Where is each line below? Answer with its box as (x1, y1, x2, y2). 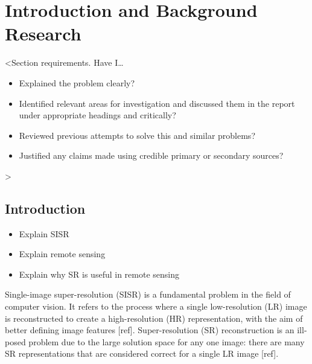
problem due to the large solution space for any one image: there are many (28, 335, 305, 348)
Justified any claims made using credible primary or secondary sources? (19, 149, 284, 162)
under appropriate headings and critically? (19, 109, 176, 121)
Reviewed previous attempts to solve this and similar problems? (19, 129, 255, 141)
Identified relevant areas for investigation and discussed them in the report (19, 97, 295, 109)
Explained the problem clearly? (19, 76, 135, 89)
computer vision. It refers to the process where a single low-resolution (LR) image (5, 300, 307, 313)
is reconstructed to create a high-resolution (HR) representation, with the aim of (5, 311, 303, 324)
